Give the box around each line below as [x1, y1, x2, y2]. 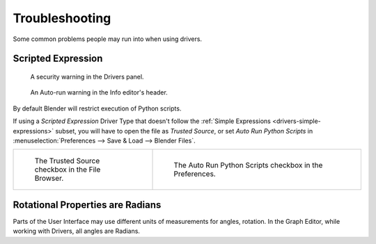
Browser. [34, 174, 64, 184]
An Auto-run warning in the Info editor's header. [30, 88, 169, 97]
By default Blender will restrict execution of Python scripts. [13, 104, 182, 113]
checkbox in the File [34, 165, 101, 174]
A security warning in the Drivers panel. [30, 72, 144, 81]
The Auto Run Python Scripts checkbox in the [173, 161, 323, 170]
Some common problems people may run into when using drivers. [13, 35, 202, 43]
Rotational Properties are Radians [13, 199, 162, 211]
